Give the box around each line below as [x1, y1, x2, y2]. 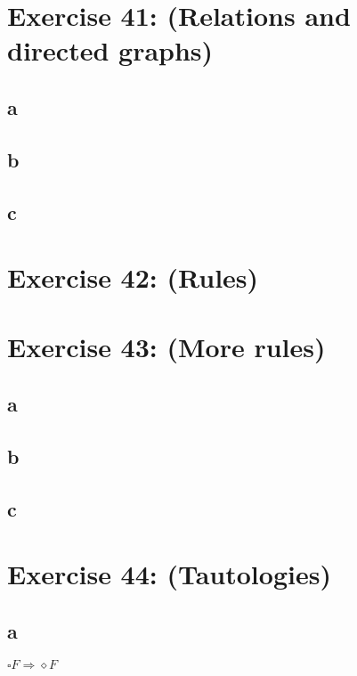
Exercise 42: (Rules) [7, 259, 259, 296]
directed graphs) [7, 32, 214, 69]
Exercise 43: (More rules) [7, 329, 326, 365]
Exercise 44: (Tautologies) [7, 556, 331, 592]
